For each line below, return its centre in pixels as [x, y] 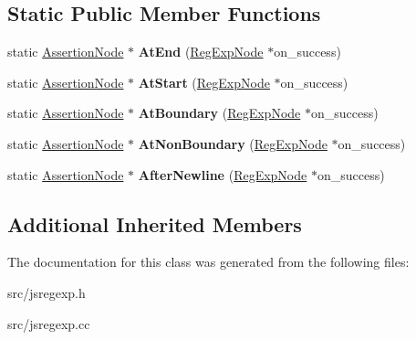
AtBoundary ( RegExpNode [219, 113]
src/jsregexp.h [47, 292]
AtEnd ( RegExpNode [201, 52]
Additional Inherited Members [155, 223]
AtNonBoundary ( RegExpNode [233, 143]
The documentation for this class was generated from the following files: [208, 262]
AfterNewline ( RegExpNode [223, 174]
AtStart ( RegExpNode [204, 82]
